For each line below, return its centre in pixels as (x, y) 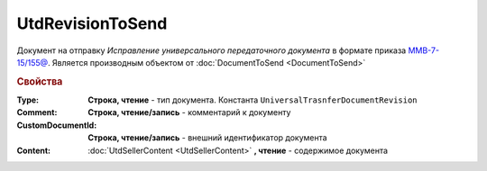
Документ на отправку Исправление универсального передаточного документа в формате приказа (211, 50)
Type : (28, 100)
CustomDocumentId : (57, 125)
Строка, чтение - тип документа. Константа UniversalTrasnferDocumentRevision (253, 100)
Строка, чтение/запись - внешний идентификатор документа (208, 138)
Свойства (40, 81)
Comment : (37, 112)
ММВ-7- (424, 50)
